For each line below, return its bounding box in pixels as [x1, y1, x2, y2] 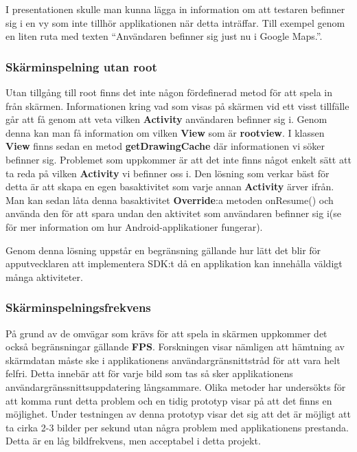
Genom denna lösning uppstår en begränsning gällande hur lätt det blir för [5, 242, 321, 257]
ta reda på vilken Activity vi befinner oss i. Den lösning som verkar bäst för [5, 166, 330, 180]
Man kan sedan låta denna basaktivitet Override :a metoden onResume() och [5, 192, 334, 207]
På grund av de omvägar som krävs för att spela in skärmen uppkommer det [5, 326, 327, 340]
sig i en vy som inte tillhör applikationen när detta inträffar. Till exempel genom [5, 15, 345, 30]
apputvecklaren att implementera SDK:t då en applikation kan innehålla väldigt [5, 256, 343, 271]
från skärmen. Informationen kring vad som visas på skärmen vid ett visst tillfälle [5, 98, 349, 113]
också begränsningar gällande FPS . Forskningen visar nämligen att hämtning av [5, 339, 345, 354]
